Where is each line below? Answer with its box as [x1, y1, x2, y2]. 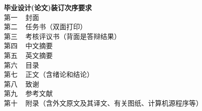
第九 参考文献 [4, 88, 53, 98]
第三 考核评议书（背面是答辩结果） [4, 31, 121, 41]
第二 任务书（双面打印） [4, 21, 87, 32]
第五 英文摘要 [4, 50, 53, 60]
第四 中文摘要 [4, 40, 53, 51]
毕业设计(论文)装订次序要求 [4, 2, 92, 12]
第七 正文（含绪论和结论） [4, 69, 94, 79]
